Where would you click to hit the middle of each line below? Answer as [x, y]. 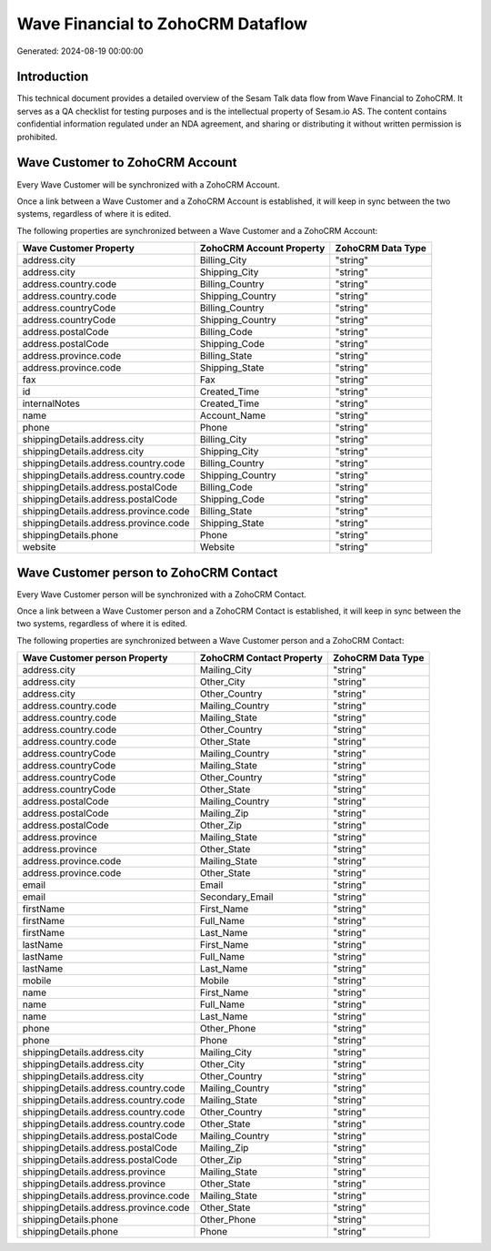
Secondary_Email [236, 897]
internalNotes [51, 403]
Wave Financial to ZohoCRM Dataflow [162, 24]
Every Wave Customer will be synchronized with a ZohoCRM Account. [148, 184]
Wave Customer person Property [95, 658]
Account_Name [233, 416]
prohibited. [37, 137]
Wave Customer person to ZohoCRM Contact [147, 572]
